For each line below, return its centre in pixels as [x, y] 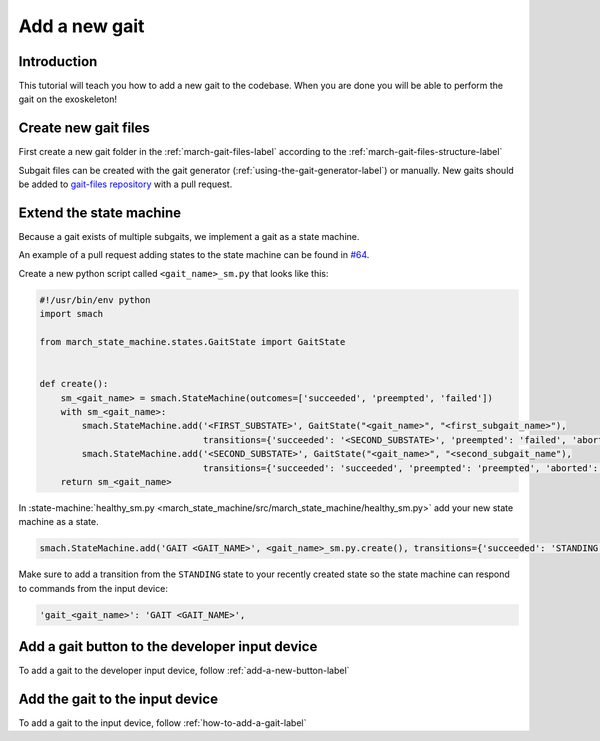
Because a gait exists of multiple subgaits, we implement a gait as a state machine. [189, 237]
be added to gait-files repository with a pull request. [125, 184]
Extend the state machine [100, 212]
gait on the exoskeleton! [68, 99]
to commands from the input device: [93, 588]
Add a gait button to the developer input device [168, 646]
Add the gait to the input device [118, 698]
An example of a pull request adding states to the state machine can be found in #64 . [194, 255]
